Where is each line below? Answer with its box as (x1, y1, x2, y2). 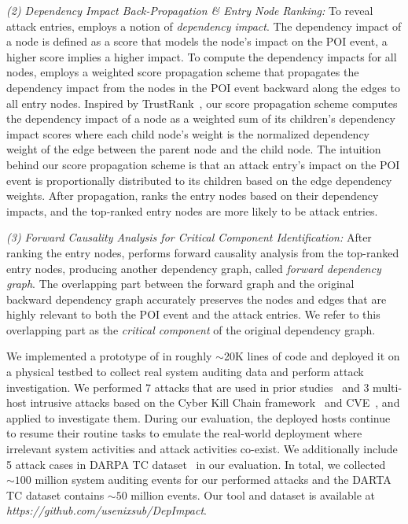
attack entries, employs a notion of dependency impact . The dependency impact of (6, 17, 402, 34)
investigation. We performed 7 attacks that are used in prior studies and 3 (6, 378, 369, 395)
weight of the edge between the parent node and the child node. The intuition (6, 141, 381, 157)
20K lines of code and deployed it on (223, 348, 400, 364)
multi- (373, 378, 402, 395)
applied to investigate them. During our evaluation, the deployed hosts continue (6, 409, 391, 426)
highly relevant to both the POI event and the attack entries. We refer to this (6, 306, 380, 323)
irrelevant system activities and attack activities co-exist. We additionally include (6, 441, 398, 457)
